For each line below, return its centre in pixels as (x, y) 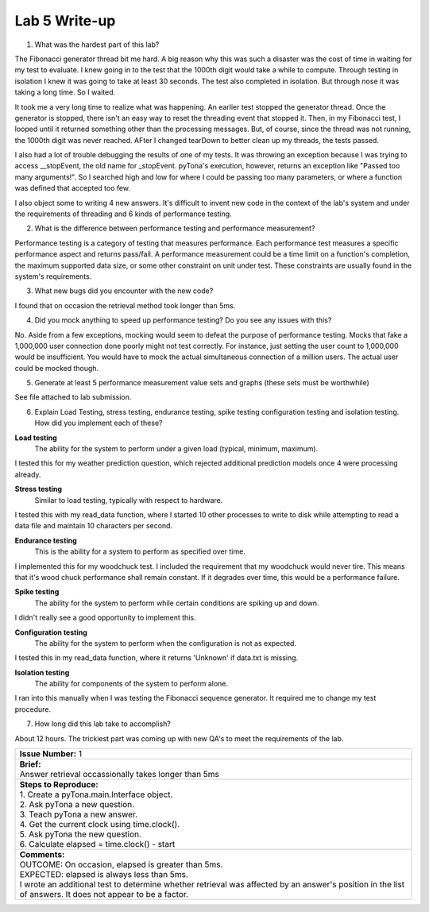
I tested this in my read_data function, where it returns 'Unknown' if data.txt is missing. (157, 658)
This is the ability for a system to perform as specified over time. (140, 551)
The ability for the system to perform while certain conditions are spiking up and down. (177, 603)
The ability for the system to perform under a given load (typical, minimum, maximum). (176, 449)
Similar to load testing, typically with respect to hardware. (129, 500)
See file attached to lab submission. (73, 397)
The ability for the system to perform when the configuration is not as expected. (166, 643)
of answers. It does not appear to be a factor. (104, 895)
